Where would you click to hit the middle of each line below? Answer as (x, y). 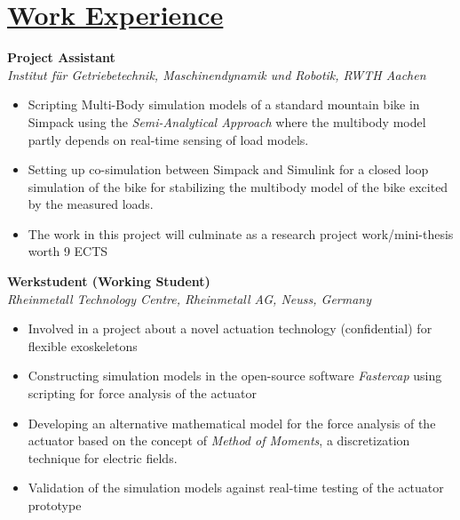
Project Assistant (61, 57)
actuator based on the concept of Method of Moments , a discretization (219, 440)
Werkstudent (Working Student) (109, 281)
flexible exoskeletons (83, 345)
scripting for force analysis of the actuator (142, 393)
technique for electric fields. (103, 457)
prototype (55, 505)
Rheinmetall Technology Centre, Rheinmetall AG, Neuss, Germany (190, 298)
